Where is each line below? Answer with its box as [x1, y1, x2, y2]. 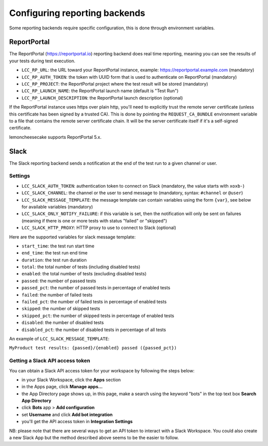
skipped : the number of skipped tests [21, 306, 100, 312]
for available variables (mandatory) [21, 204, 93, 210]
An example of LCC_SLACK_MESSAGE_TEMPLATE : [9, 336, 110, 341]
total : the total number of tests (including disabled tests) [21, 264, 140, 270]
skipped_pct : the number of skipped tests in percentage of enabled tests [21, 313, 175, 319]
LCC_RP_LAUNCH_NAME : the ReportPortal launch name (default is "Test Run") [21, 88, 179, 94]
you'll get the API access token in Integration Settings [21, 419, 133, 425]
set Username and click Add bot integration [21, 411, 113, 418]
